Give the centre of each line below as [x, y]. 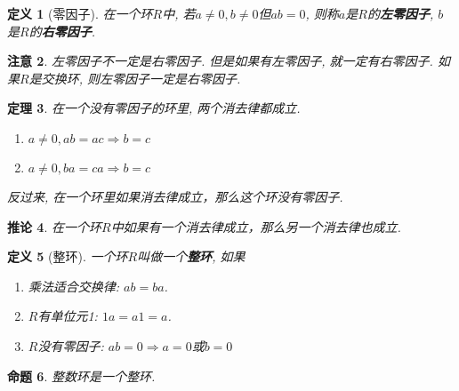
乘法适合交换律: [74, 286]
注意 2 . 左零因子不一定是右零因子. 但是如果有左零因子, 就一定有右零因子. [220, 61]
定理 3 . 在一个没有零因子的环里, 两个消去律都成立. [154, 108]
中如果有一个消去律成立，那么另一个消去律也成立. [256, 226]
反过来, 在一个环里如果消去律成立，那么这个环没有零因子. [175, 196]
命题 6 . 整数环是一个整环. [81, 375]
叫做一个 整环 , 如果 [191, 256]
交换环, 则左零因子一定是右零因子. [141, 78]
